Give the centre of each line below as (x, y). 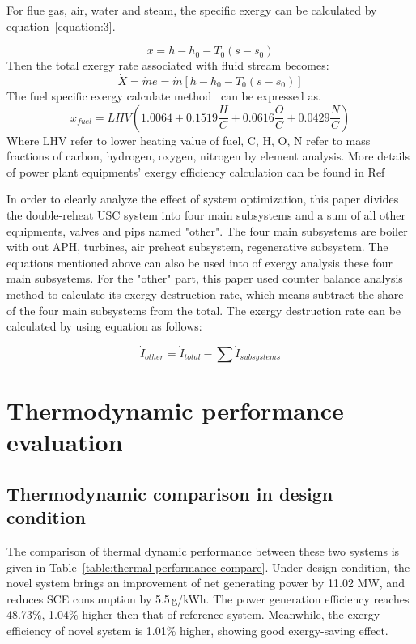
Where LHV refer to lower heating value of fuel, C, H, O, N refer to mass (189, 140)
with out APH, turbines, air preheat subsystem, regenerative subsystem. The (197, 247)
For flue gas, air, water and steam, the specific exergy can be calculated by (192, 10)
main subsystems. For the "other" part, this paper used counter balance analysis (205, 278)
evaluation (65, 442)
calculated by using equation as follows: (104, 326)
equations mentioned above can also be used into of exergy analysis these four (200, 262)
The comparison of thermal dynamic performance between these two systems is (203, 551)
